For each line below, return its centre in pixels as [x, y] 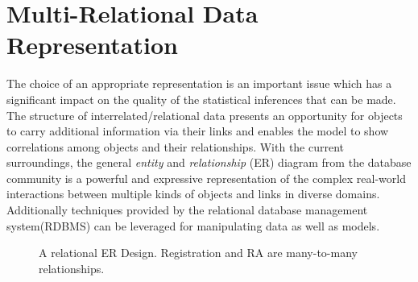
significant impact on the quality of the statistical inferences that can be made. [201, 99]
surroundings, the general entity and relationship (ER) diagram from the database [209, 162]
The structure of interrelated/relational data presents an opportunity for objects [205, 115]
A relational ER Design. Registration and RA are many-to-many [198, 253]
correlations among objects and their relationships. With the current [176, 146]
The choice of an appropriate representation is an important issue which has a [199, 83]
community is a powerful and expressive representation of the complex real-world [206, 178]
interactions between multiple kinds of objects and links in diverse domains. [193, 194]
